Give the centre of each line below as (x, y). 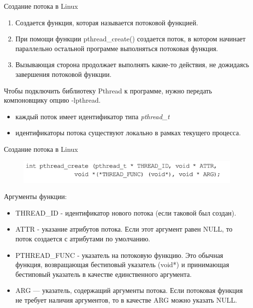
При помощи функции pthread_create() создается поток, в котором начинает (130, 39)
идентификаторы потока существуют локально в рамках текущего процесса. (128, 133)
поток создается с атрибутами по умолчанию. (83, 238)
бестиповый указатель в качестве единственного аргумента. (104, 274)
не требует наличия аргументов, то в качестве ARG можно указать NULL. (126, 299)
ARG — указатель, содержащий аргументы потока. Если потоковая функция (129, 290)
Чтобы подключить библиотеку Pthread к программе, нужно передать (108, 90)
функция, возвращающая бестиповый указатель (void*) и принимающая (122, 264)
